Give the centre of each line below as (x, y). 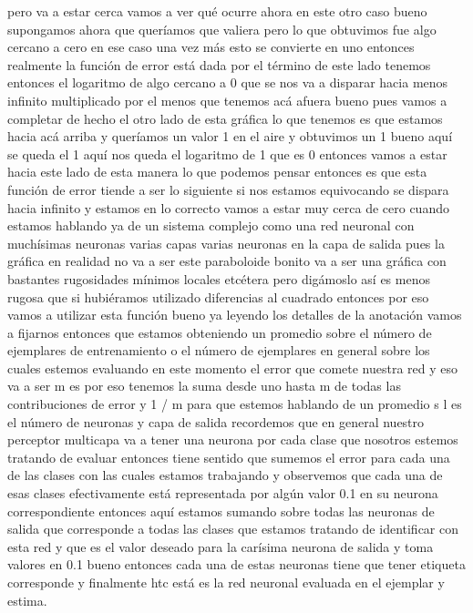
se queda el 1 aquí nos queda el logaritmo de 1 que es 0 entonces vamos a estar (227, 153)
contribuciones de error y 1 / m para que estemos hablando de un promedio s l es (235, 404)
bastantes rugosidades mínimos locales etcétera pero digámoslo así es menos (219, 278)
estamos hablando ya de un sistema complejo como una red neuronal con (211, 225)
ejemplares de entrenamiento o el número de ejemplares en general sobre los (219, 350)
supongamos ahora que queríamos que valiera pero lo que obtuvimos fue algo (222, 29)
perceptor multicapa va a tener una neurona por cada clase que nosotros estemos (233, 439)
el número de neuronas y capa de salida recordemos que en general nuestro (216, 421)
